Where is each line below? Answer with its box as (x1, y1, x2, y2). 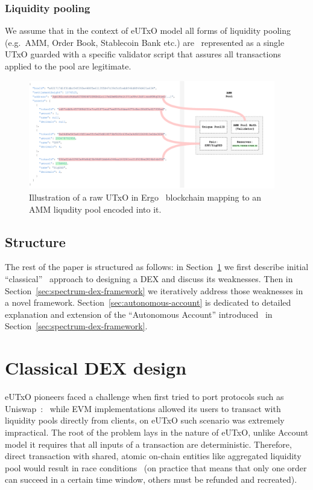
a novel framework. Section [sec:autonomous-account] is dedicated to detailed (5, 296, 291, 309)
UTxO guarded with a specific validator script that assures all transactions (5, 48, 281, 60)
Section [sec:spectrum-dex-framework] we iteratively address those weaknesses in (5, 284, 303, 297)
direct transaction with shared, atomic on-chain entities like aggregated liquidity (5, 450, 302, 462)
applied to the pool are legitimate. (5, 60, 131, 72)
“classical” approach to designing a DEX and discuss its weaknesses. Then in (5, 272, 293, 285)
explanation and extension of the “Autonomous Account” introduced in (5, 308, 273, 320)
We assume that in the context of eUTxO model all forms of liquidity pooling (5, 24, 291, 37)
